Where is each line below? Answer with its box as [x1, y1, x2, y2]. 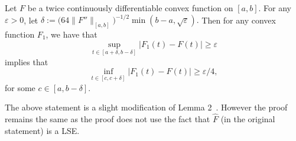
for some [5, 81, 35, 93]
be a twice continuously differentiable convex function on [27, 2, 233, 14]
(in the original [220, 112, 275, 125]
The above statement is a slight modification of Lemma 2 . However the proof [5, 101, 288, 113]
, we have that [45, 28, 97, 40]
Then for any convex [201, 14, 276, 26]
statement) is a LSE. [5, 124, 80, 136]
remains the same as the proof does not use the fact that [5, 112, 210, 125]
